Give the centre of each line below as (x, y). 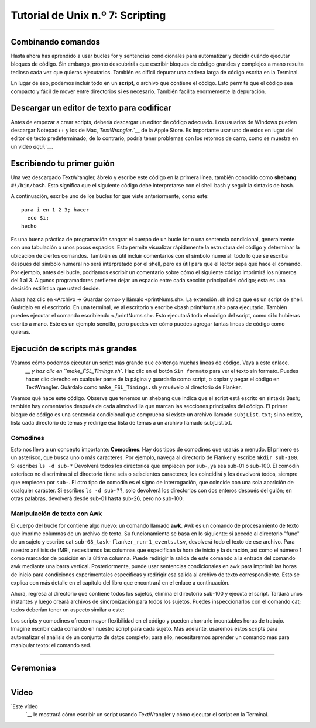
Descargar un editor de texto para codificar (91, 108)
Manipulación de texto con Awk (56, 514)
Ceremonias (34, 668)
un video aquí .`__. (32, 146)
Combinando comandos (56, 42)
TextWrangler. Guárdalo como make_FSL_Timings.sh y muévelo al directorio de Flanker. (134, 387)
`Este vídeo (24, 706)
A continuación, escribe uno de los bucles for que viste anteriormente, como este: (110, 196)
